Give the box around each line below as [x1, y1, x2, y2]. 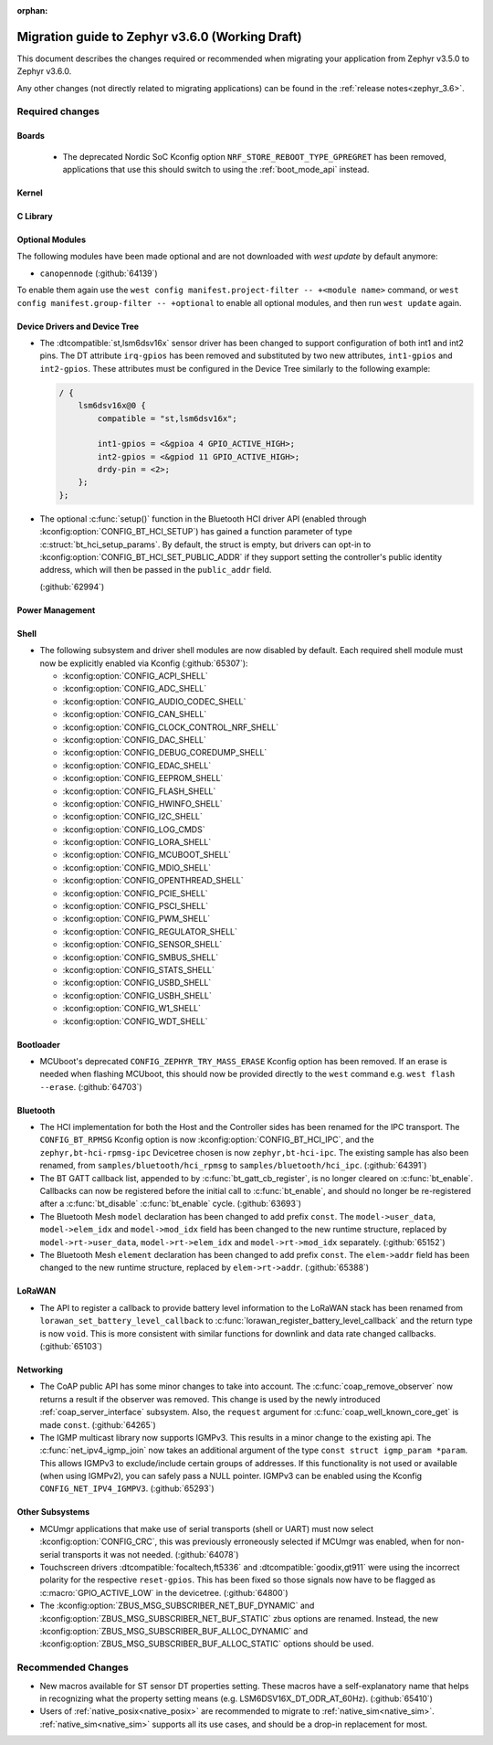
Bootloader [16, 1039, 61, 1050]
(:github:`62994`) [39, 581, 105, 592]
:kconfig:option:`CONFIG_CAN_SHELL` [62, 709, 207, 720]
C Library [16, 211, 54, 222]
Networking [16, 1364, 64, 1375]
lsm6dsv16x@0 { [78, 400, 146, 411]
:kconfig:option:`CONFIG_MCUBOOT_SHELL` [62, 850, 232, 861]
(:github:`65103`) [39, 1340, 103, 1351]
